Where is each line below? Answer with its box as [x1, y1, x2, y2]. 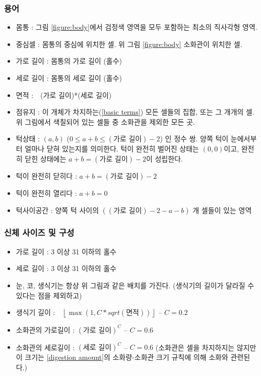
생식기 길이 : [16, 307, 55, 317]
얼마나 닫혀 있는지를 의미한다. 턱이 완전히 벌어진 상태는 [25, 143, 199, 154]
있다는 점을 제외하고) [16, 290, 82, 300]
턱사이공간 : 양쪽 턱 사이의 [16, 204, 99, 215]
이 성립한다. [146, 153, 183, 164]
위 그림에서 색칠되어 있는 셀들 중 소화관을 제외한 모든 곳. [16, 116, 195, 127]
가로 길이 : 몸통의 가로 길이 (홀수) [16, 56, 122, 66]
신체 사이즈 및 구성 [4, 226, 75, 239]
